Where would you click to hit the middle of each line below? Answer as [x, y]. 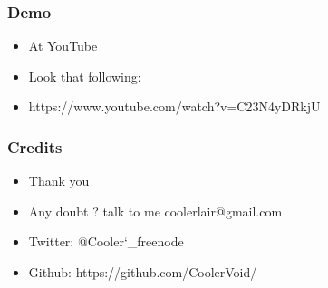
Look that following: [85, 76]
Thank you [59, 181]
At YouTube [63, 46]
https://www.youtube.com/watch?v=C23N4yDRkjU [174, 106]
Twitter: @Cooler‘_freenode [106, 241]
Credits [35, 146]
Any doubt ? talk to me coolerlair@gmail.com [155, 211]
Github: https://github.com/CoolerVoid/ [143, 272]
